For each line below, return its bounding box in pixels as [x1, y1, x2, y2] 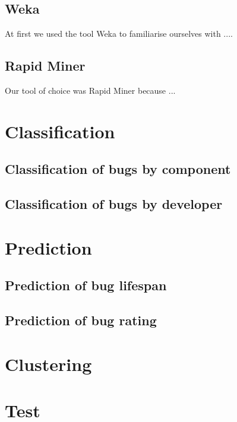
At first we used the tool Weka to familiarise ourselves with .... [5, 27, 233, 40]
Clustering [5, 351, 92, 376]
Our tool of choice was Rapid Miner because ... [5, 84, 176, 96]
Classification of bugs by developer [5, 195, 223, 213]
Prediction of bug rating [5, 311, 157, 329]
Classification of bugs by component [5, 160, 231, 178]
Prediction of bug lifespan [5, 276, 167, 294]
